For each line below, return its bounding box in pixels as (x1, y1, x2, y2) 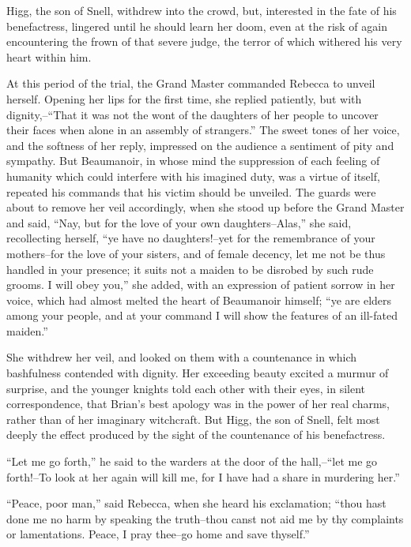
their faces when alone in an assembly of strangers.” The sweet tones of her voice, (6, 122, 400, 138)
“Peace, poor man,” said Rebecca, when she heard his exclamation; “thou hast (6, 495, 386, 511)
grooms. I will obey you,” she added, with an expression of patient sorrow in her (6, 276, 395, 293)
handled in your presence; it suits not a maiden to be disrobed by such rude (6, 260, 374, 277)
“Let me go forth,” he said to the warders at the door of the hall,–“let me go (6, 453, 378, 470)
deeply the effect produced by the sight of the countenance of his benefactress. (6, 426, 386, 443)
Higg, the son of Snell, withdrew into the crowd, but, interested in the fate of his (6, 2, 397, 18)
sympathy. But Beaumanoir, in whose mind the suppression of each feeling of (6, 152, 380, 169)
